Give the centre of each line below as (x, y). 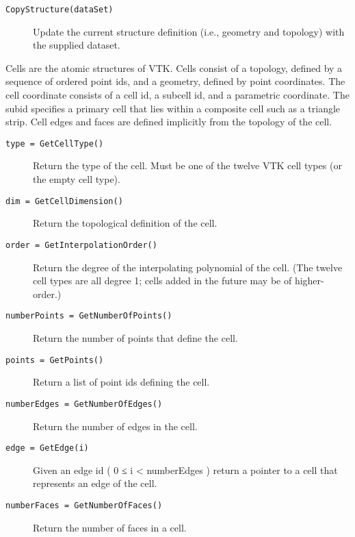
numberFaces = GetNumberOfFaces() (84, 505)
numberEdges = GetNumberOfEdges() (84, 404)
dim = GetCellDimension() (64, 201)
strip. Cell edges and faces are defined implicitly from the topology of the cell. (169, 122)
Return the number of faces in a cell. (110, 527)
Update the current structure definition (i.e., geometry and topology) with (189, 31)
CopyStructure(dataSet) (60, 10)
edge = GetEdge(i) (47, 448)
